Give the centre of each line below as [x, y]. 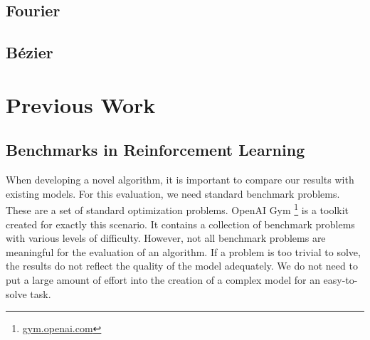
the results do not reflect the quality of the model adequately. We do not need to [182, 266]
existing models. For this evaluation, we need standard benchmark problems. [173, 193]
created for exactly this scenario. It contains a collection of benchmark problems [180, 224]
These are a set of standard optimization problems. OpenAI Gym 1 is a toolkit [178, 209]
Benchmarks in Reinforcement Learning [155, 150]
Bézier [30, 52]
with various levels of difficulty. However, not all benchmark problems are [166, 238]
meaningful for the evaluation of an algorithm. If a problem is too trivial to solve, [183, 251]
